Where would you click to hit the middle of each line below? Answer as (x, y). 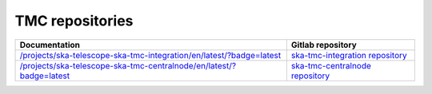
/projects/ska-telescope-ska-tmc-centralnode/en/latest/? (128, 65)
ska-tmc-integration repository (349, 55)
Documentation (50, 45)
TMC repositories (74, 21)
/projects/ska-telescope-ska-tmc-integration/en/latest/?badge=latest (150, 55)
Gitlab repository (324, 45)
